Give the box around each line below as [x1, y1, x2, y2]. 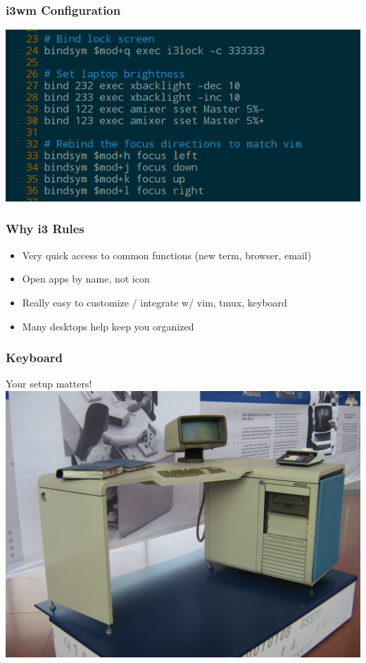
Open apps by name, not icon [22, 271, 150, 286]
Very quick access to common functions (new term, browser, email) [22, 247, 312, 262]
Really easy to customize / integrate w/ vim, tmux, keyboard [22, 295, 287, 309]
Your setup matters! [6, 376, 92, 391]
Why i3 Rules [6, 220, 84, 237]
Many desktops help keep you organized [22, 318, 194, 333]
